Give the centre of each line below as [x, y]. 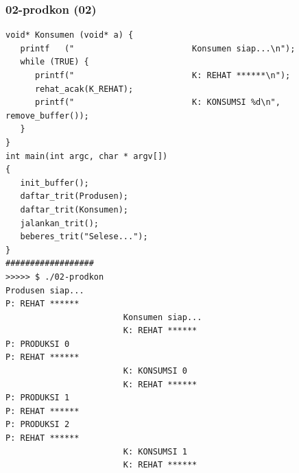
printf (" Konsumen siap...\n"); [158, 48]
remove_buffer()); [47, 116]
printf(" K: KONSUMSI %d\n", [157, 102]
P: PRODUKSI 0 [38, 344]
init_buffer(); [55, 183]
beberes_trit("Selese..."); [84, 237]
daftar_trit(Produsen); [74, 196]
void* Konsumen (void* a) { [70, 35]
